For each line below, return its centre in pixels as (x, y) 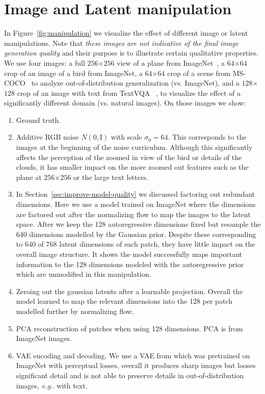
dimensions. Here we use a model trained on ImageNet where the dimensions (136, 204)
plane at (29, 177)
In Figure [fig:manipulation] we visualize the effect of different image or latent (126, 33)
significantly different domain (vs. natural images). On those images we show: (125, 103)
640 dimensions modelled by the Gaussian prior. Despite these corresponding (136, 234)
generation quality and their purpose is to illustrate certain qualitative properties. (131, 53)
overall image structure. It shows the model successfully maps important (129, 254)
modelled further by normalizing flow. (75, 311)
